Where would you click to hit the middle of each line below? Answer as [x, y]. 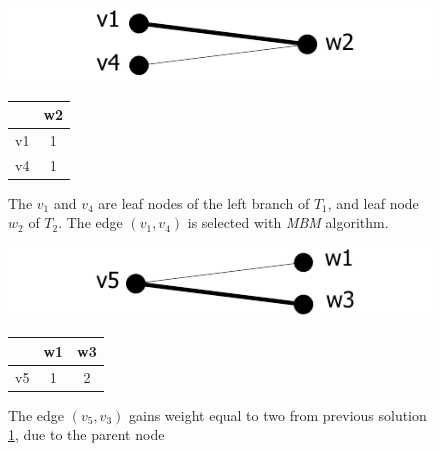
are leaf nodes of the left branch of [204, 202]
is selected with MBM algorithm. [288, 222]
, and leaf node [373, 202]
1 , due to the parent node [86, 434]
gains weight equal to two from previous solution [277, 414]
